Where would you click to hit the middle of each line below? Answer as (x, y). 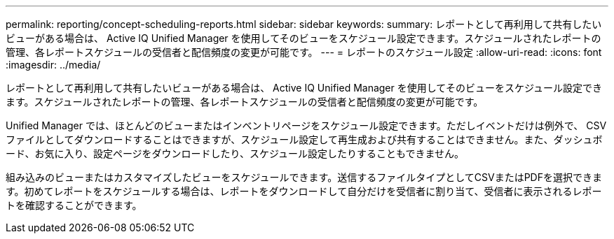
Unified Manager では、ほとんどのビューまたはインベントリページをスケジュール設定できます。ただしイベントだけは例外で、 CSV (306, 125)
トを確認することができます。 (74, 205)
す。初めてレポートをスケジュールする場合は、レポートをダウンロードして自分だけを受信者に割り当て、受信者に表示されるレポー (304, 191)
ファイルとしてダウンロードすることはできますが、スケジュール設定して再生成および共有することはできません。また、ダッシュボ (304, 139)
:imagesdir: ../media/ (53, 65)
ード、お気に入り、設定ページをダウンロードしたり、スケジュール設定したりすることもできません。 (235, 153)
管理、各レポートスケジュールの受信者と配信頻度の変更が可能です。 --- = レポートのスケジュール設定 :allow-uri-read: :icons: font (304, 52)
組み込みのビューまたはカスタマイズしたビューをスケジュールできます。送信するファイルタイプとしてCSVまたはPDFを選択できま (304, 177)
